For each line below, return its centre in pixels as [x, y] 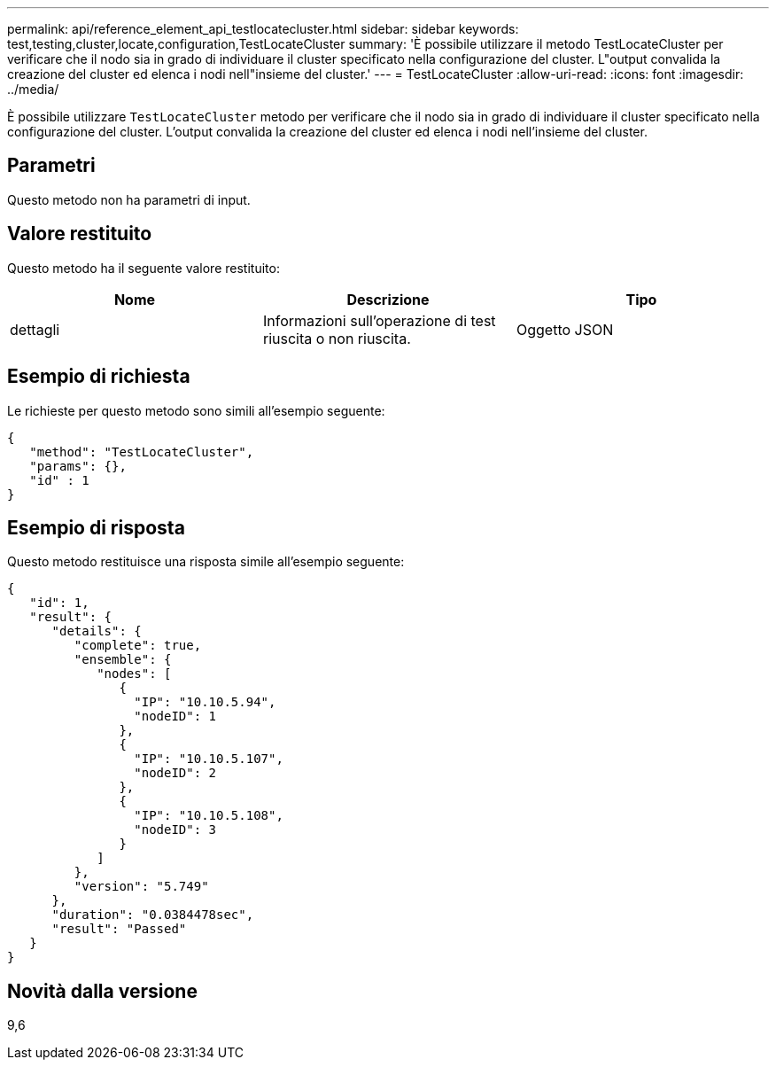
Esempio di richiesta [99, 377]
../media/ [33, 89]
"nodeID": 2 [175, 773]
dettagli [35, 329]
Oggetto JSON [565, 329]
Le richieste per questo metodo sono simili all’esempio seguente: [196, 410]
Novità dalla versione [102, 991]
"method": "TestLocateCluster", [142, 452]
